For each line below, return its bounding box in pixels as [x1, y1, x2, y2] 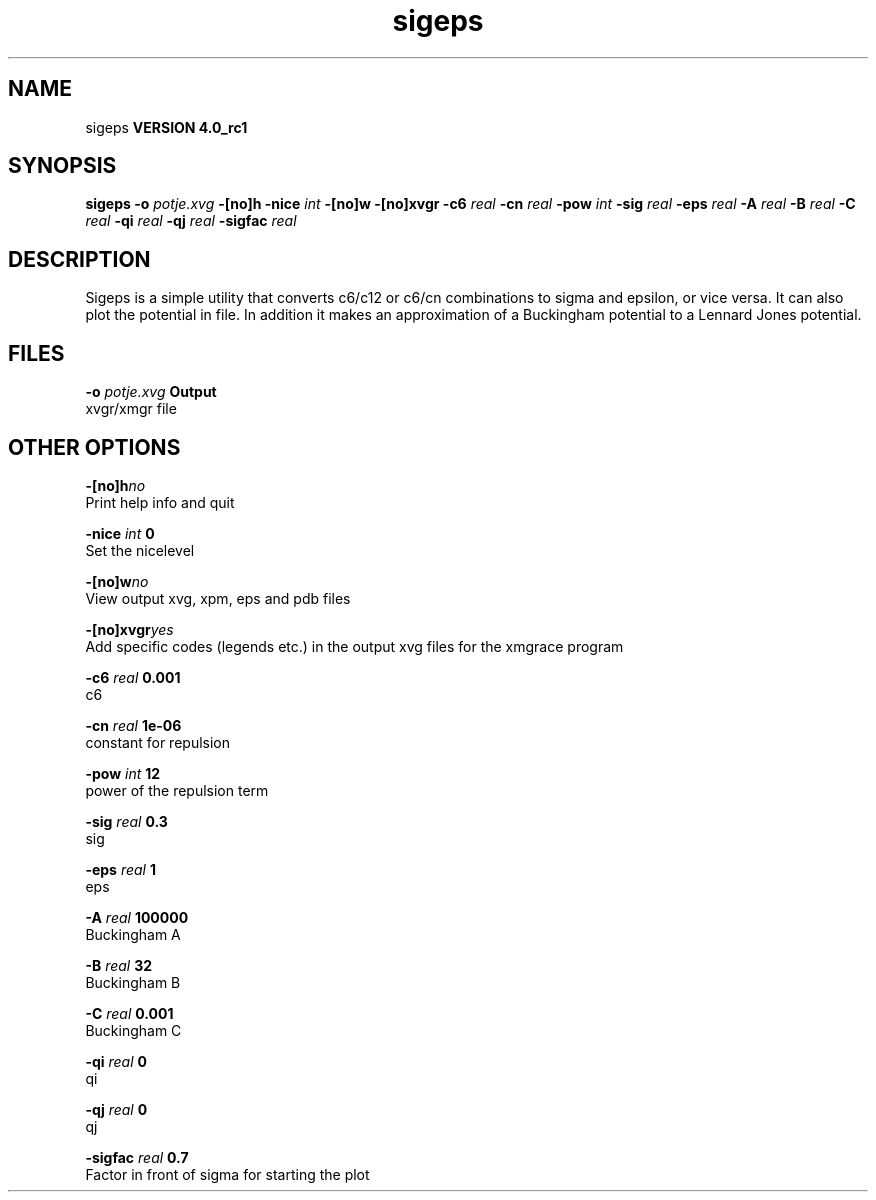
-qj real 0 [85, 1100, 148, 1118]
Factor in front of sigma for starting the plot [85, 1165, 370, 1183]
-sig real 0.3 [85, 812, 168, 830]
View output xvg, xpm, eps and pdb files [85, 589, 351, 607]
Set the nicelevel [85, 541, 195, 559]
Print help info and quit [85, 493, 235, 511]
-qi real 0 [85, 1052, 147, 1070]
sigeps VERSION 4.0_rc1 [85, 118, 248, 136]
